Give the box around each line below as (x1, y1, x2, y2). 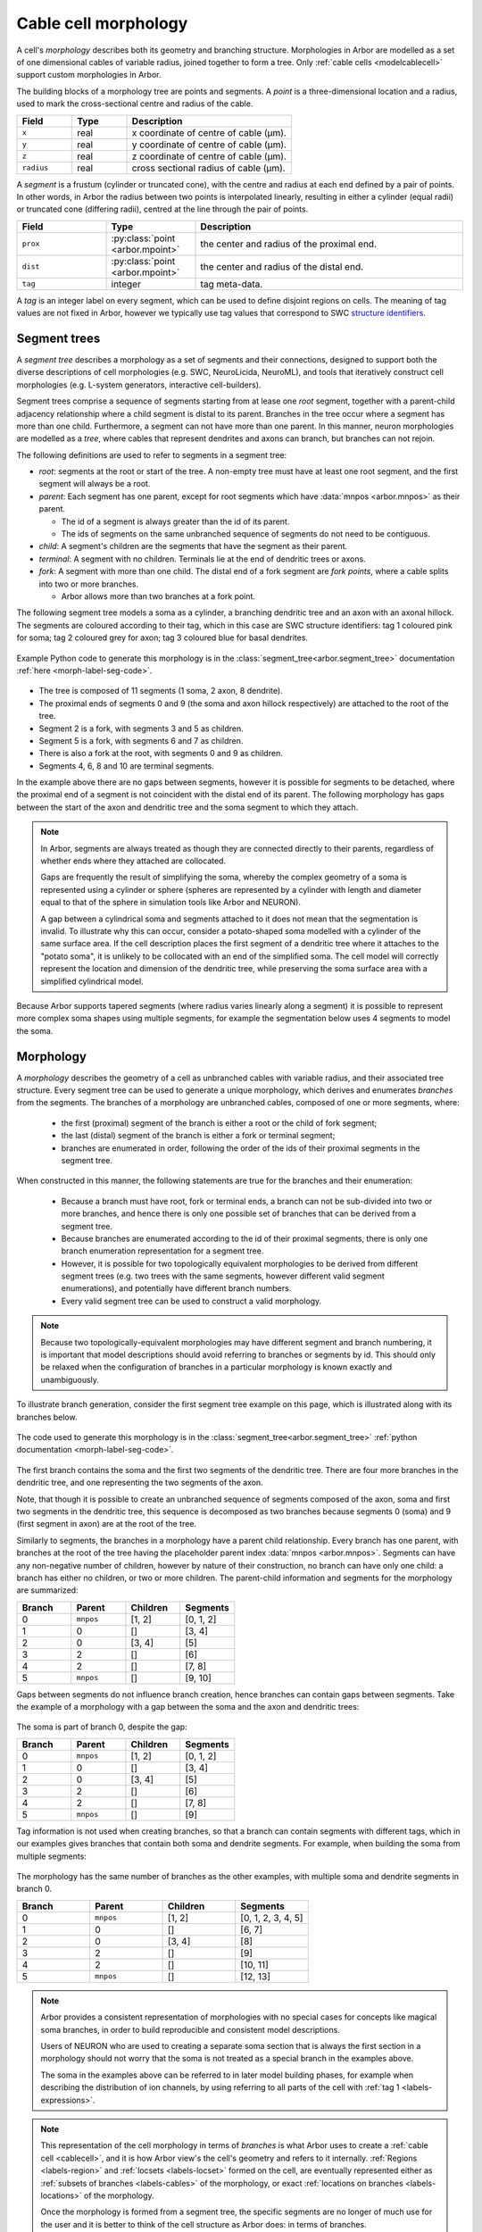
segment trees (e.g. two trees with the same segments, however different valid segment (61, 1270, 386, 1281)
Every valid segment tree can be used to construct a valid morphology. (61, 1295, 322, 1306)
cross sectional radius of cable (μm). (131, 162, 286, 174)
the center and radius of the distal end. (200, 260, 364, 272)
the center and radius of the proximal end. (200, 237, 378, 250)
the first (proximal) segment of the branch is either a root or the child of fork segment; (61, 1117, 378, 1128)
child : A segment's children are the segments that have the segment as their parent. (38, 541, 348, 552)
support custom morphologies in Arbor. (16, 70, 162, 80)
